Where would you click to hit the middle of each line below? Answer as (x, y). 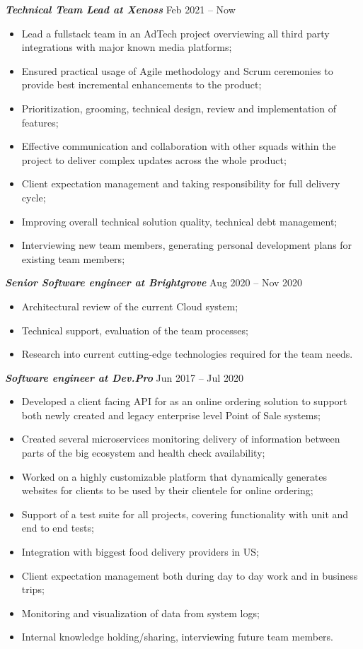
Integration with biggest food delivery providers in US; (140, 552)
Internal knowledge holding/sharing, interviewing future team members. (178, 637)
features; (40, 122)
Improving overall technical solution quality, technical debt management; (179, 221)
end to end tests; (58, 528)
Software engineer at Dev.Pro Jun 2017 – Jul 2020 (124, 377)
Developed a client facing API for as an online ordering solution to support (184, 401)
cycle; (34, 197)
